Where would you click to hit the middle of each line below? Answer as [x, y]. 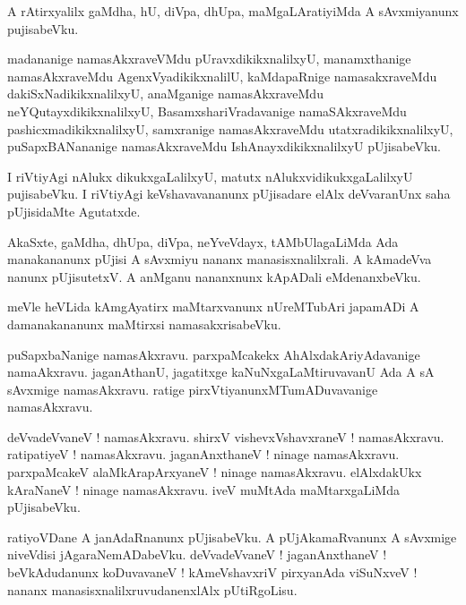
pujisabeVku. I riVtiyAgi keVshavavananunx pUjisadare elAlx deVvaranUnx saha [229, 194]
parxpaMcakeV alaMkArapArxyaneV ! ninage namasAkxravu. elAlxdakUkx [215, 472]
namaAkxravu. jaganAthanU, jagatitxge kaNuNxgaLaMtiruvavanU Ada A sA [221, 372]
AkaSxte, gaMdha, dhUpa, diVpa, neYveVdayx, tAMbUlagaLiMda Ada [203, 241]
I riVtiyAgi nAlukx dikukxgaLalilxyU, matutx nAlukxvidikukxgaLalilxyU [210, 176]
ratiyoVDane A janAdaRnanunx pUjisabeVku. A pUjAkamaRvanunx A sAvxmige [232, 537]
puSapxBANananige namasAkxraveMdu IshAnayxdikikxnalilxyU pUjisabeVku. [224, 146]
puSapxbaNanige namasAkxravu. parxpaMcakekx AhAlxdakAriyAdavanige [214, 354]
